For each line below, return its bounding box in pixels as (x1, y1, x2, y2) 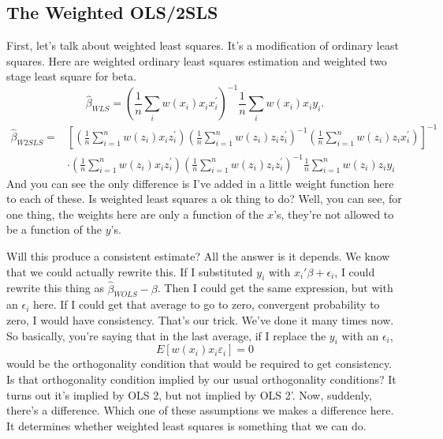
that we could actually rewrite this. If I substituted (6, 263, 253, 280)
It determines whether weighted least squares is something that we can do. (6, 417, 367, 433)
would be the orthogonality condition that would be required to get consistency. (6, 355, 393, 372)
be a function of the (6, 221, 102, 238)
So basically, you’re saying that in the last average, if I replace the (6, 327, 326, 343)
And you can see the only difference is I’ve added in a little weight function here (6, 174, 394, 191)
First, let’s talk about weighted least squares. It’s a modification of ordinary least (6, 37, 399, 54)
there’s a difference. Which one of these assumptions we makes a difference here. (6, 402, 394, 418)
